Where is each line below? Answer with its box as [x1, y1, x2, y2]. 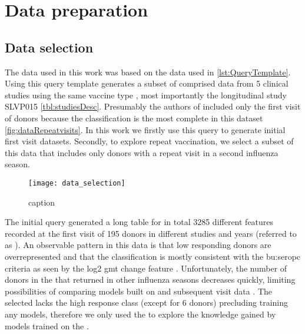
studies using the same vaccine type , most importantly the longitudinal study [5, 88, 287, 101]
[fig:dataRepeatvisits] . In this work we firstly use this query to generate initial [5, 123, 286, 135]
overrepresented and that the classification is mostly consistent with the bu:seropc [5, 250, 301, 262]
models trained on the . [5, 319, 89, 332]
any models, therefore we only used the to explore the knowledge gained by [5, 307, 276, 320]
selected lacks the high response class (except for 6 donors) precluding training [5, 296, 288, 309]
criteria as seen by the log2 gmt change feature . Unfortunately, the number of [5, 262, 287, 274]
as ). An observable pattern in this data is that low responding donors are [5, 239, 271, 251]
